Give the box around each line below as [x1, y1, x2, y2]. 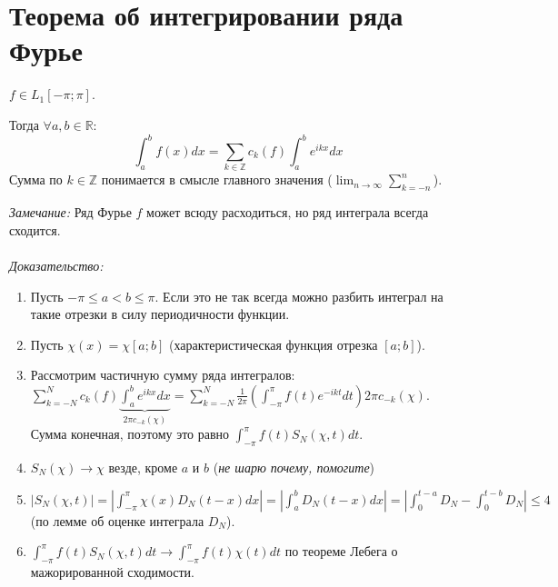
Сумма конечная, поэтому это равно [30, 424, 230, 443]
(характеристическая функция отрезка [168, 334, 378, 353]
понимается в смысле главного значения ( [101, 170, 333, 189]
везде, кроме [108, 457, 178, 476]
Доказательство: [9, 255, 104, 274]
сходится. [9, 220, 61, 239]
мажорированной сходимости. [30, 562, 195, 581]
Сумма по [9, 170, 63, 189]
